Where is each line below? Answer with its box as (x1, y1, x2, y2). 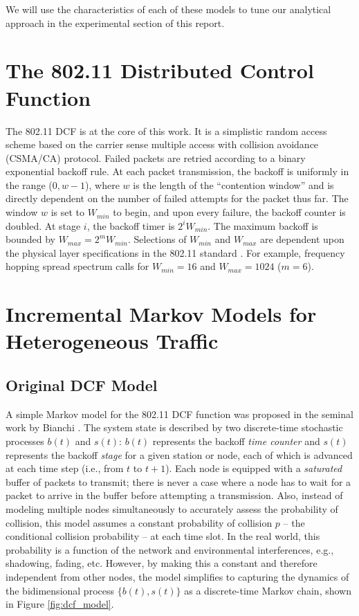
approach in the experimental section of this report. (6, 15, 225, 30)
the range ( (6, 177, 53, 192)
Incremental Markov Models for (6, 300, 317, 328)
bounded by (6, 232, 55, 246)
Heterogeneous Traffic (6, 327, 219, 355)
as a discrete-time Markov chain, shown (184, 583, 352, 597)
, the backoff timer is (86, 218, 175, 233)
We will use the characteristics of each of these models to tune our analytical (6, 2, 331, 16)
